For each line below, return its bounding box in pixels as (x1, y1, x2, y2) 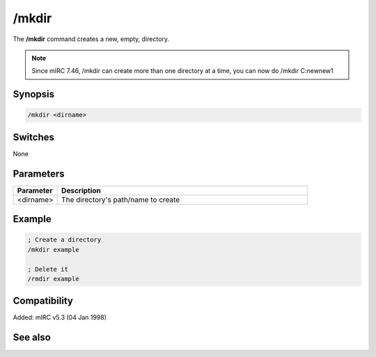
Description (61, 185, 101, 195)
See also (13, 331, 52, 344)
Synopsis (13, 88, 55, 100)
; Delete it (27, 265, 69, 273)
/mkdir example (27, 246, 79, 253)
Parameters (13, 168, 65, 180)
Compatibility (13, 295, 73, 307)
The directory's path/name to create (61, 195, 180, 205)
